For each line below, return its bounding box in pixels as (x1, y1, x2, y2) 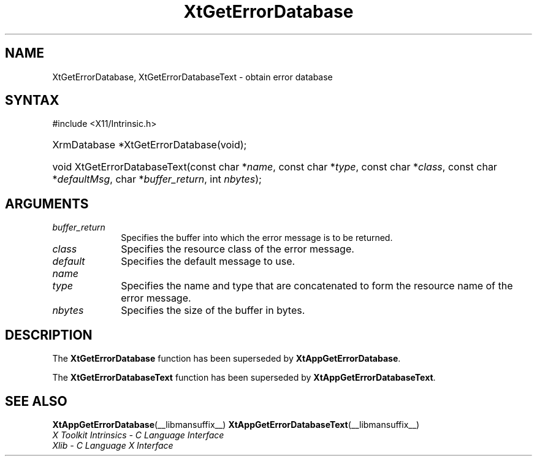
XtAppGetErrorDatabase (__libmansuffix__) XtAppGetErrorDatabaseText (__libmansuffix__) (52, 419, 420, 430)
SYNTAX (5, 93, 59, 109)
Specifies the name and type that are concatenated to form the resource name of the (121, 280, 513, 292)
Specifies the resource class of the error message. (121, 243, 354, 256)
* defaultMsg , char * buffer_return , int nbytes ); (52, 173, 262, 186)
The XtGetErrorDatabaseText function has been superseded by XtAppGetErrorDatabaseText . (52, 372, 436, 383)
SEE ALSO (5, 393, 67, 409)
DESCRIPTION (5, 327, 93, 343)
